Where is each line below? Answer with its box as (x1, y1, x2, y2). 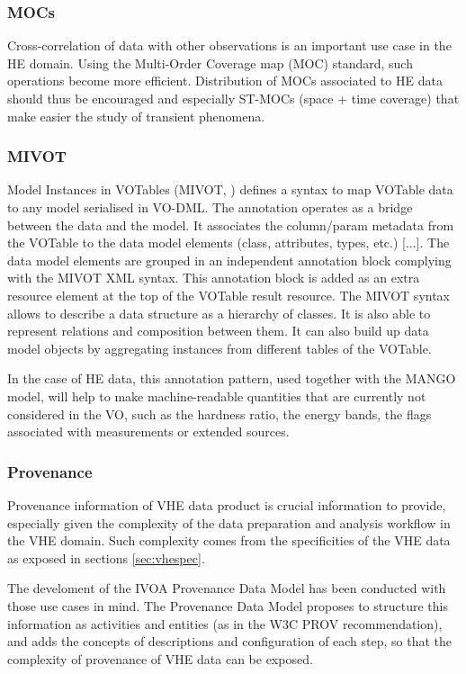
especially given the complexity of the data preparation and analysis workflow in (7, 513, 451, 532)
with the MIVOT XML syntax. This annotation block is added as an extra (7, 268, 420, 287)
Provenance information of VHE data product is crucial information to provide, (7, 495, 446, 514)
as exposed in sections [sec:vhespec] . (7, 548, 205, 567)
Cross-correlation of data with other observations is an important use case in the (7, 36, 452, 55)
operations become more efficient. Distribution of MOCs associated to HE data (7, 71, 443, 90)
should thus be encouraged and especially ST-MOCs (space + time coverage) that (7, 89, 460, 107)
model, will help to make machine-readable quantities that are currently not (7, 386, 426, 405)
